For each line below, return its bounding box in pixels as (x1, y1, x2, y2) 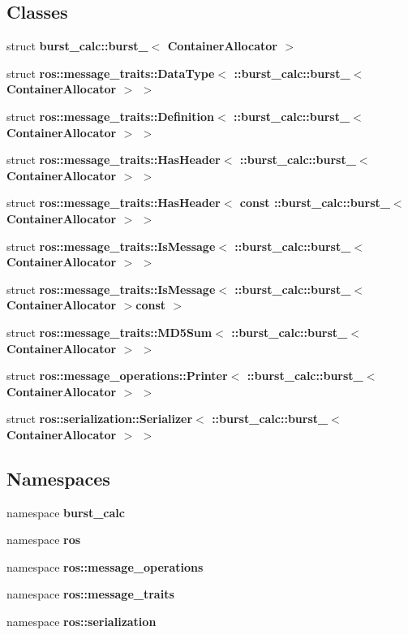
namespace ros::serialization (6, 613, 157, 630)
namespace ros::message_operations (6, 558, 204, 575)
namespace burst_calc (6, 503, 125, 521)
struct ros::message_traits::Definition (6, 107, 214, 124)
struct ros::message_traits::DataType (6, 64, 215, 81)
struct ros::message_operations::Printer (6, 367, 228, 384)
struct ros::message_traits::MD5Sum (6, 323, 213, 340)
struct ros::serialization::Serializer (6, 410, 193, 427)
